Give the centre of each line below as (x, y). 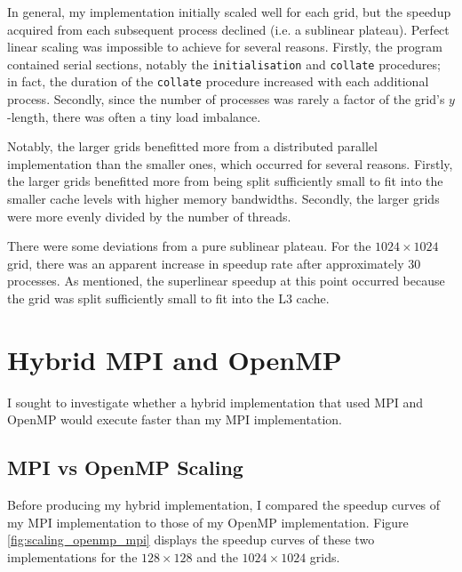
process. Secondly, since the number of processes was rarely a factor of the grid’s (226, 99)
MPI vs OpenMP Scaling (125, 467)
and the (217, 556)
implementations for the (72, 556)
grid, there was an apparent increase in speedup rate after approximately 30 (214, 263)
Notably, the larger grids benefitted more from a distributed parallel (192, 146)
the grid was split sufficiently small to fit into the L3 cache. (168, 298)
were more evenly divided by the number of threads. (149, 216)
